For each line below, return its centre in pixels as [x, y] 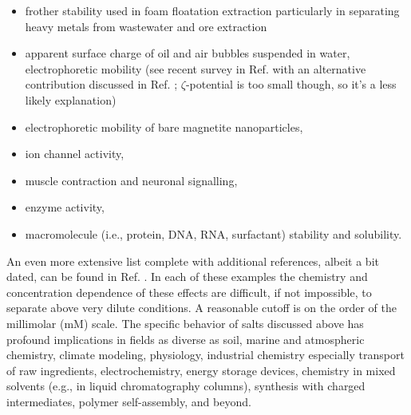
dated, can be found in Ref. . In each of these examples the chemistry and [187, 277]
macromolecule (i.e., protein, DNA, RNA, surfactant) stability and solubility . [213, 233]
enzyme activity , [65, 207]
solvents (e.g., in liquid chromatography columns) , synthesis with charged [186, 386]
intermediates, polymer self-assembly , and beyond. [129, 401]
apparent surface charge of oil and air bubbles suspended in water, [188, 53]
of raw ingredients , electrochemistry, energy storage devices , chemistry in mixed [201, 370]
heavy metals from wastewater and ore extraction [146, 26]
